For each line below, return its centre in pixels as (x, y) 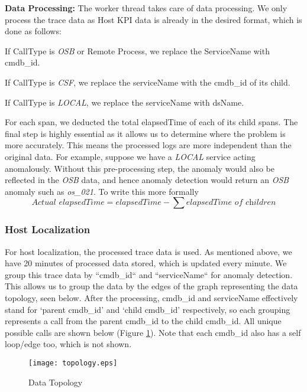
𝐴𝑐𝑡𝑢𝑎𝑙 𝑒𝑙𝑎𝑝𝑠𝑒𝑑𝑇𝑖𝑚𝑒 (68, 203)
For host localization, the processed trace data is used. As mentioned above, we (148, 251)
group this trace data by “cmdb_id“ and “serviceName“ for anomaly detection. (149, 274)
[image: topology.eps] (73, 363)
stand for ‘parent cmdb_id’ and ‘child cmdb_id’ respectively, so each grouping (148, 309)
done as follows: (33, 31)
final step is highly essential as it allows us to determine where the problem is (145, 133)
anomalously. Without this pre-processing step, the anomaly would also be (140, 168)
